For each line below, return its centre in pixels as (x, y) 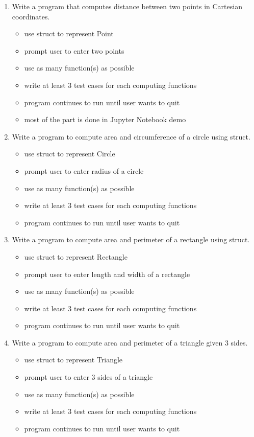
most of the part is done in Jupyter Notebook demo (105, 119)
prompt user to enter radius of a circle (84, 170)
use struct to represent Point (69, 33)
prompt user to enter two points (74, 50)
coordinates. (31, 16)
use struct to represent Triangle (73, 360)
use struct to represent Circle (70, 154)
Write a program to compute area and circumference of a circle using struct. (131, 136)
